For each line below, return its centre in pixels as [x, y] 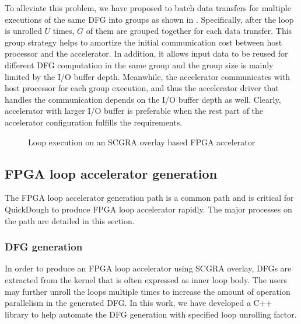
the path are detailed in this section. [70, 220]
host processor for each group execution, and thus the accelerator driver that [142, 88]
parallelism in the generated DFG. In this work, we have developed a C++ [139, 303]
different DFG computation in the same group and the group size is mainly [139, 65]
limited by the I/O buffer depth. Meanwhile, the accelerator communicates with [148, 76]
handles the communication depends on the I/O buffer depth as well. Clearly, [143, 99]
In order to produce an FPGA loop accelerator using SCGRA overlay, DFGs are [148, 268]
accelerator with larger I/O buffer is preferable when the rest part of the [134, 111]
